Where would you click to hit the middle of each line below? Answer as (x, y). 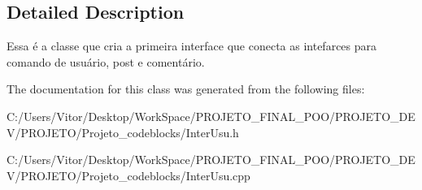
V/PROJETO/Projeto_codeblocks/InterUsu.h (123, 132)
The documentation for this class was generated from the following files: (186, 89)
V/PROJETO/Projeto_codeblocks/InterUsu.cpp (128, 175)
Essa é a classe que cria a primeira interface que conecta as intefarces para (192, 46)
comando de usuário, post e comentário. (106, 61)
